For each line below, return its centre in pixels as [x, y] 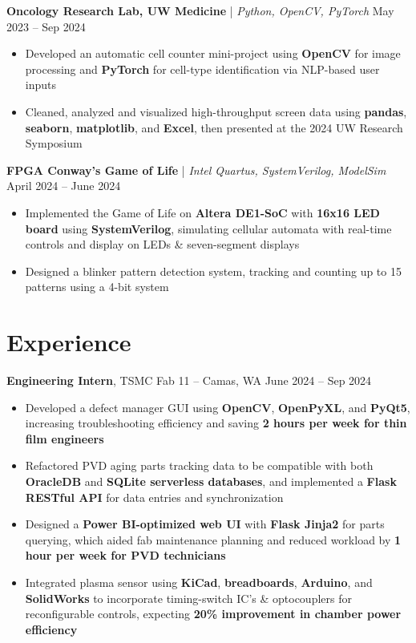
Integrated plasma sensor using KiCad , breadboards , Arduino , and [199, 582]
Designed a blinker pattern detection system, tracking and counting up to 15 [213, 271]
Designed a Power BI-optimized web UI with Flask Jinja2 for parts [205, 524]
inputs [41, 85]
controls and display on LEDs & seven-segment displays [162, 244]
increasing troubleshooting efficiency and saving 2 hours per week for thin [216, 423]
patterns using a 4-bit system [97, 287]
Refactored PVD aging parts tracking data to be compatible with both [199, 465]
